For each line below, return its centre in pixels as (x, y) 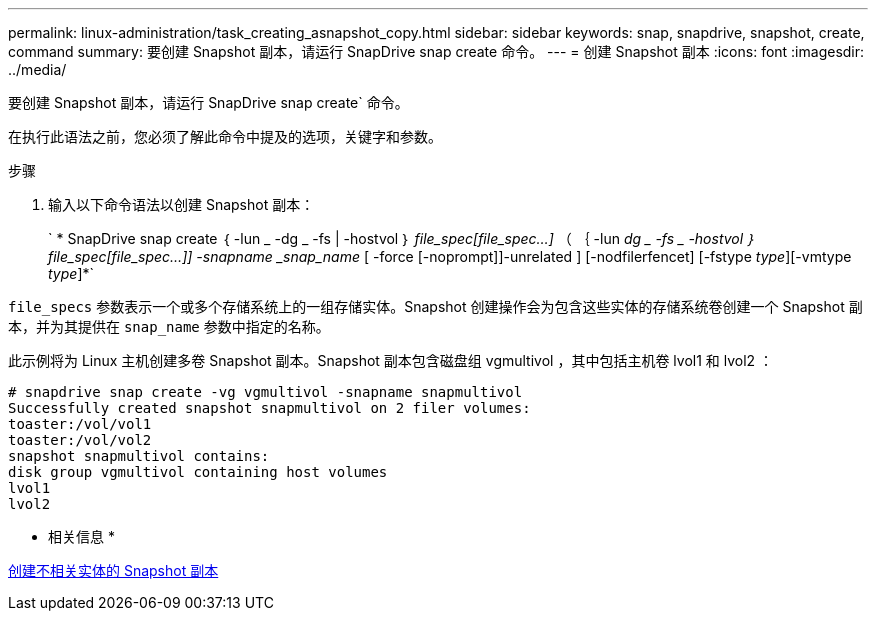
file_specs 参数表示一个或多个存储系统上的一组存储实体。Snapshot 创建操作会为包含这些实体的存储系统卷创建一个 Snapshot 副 (435, 306)
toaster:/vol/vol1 (80, 424)
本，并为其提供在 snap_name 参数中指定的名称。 (169, 326)
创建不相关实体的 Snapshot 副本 (113, 570)
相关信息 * (81, 536)
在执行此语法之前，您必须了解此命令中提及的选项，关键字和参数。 (225, 136)
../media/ (37, 69)
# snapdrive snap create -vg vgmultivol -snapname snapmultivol (265, 392)
